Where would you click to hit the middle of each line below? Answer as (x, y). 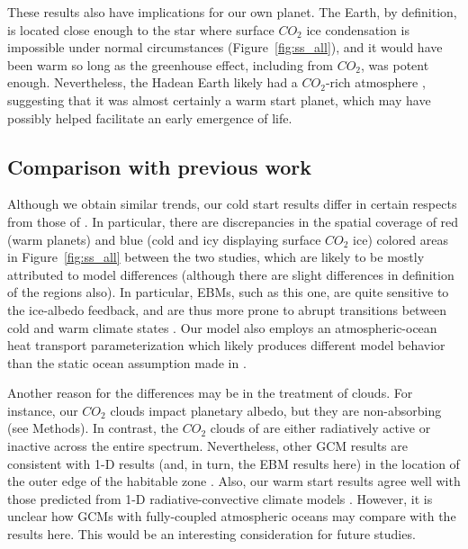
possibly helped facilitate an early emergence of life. (150, 117)
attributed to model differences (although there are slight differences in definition (231, 274)
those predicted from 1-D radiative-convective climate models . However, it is (220, 498)
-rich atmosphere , (375, 82)
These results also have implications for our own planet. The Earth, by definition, (232, 12)
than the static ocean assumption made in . (127, 362)
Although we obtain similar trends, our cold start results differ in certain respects (232, 204)
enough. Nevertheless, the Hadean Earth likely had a (153, 82)
